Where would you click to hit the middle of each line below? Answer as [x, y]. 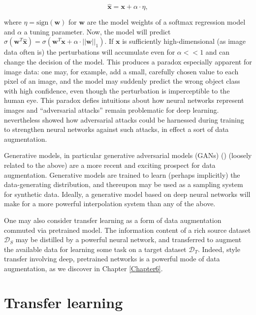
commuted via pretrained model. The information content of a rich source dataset [128, 230]
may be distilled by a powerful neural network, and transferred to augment [128, 239]
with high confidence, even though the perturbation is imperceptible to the [117, 90]
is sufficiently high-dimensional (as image [184, 41]
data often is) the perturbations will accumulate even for [90, 52]
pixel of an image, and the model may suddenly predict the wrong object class [122, 81]
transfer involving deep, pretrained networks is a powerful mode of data [112, 259]
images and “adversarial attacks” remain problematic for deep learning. [112, 110]
